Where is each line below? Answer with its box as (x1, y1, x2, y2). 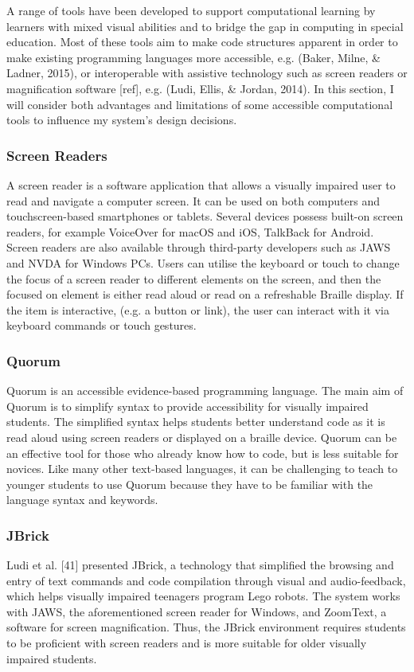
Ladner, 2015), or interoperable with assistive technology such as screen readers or (6, 64, 408, 81)
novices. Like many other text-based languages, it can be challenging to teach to (6, 460, 398, 477)
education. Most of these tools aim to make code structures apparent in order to (6, 33, 398, 50)
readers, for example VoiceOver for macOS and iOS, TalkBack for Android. (6, 223, 374, 240)
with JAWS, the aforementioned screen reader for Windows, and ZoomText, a (6, 603, 387, 619)
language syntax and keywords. (6, 491, 158, 508)
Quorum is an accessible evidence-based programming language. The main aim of (6, 382, 404, 399)
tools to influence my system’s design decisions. (6, 111, 237, 128)
